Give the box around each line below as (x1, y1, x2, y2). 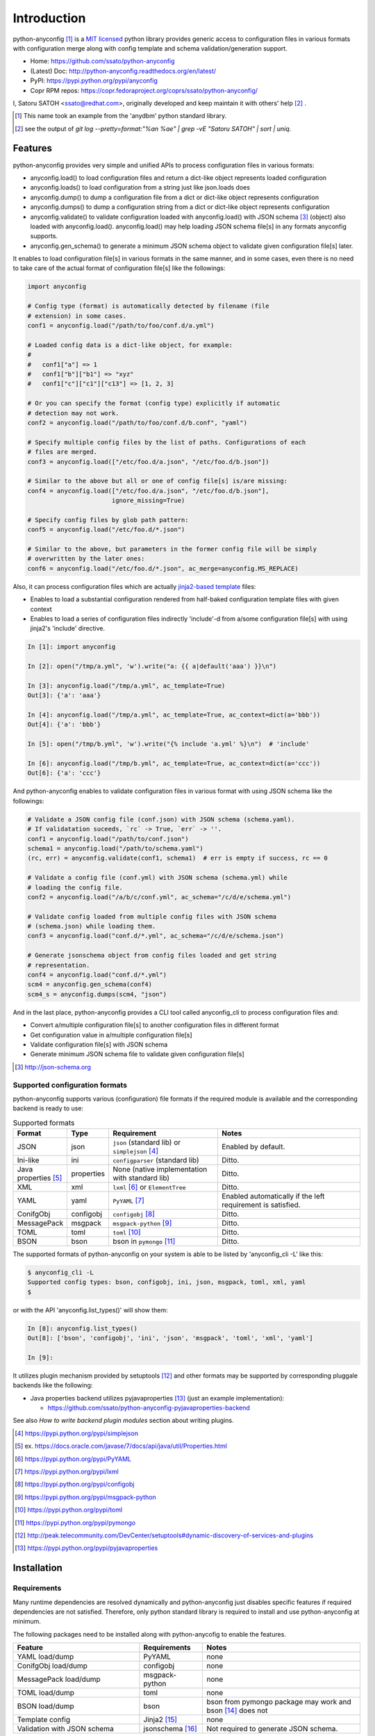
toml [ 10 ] (112, 1228, 142, 1237)
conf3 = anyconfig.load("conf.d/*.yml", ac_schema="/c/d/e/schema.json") (27, 932, 284, 940)
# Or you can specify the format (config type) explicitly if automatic (27, 399, 281, 408)
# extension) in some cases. (27, 312, 127, 319)
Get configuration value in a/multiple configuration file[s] (30, 1030, 192, 1039)
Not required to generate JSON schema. (206, 1724, 338, 1734)
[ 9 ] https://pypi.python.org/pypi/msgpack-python (15, 1493, 156, 1501)
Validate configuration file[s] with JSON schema (30, 1040, 168, 1049)
